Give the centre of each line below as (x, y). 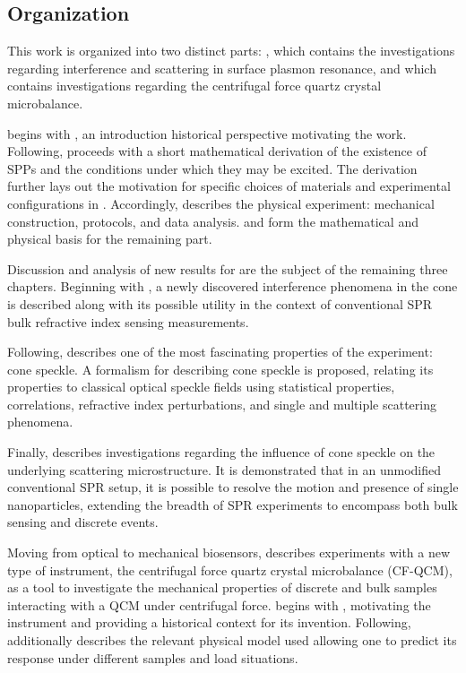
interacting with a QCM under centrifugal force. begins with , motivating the (219, 604)
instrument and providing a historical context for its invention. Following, (209, 622)
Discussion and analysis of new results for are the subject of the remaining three (228, 268)
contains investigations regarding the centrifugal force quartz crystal (194, 86)
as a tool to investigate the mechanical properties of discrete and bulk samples (222, 587)
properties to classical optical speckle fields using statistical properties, (201, 387)
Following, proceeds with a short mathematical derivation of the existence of (217, 151)
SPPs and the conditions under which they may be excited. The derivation (212, 168)
